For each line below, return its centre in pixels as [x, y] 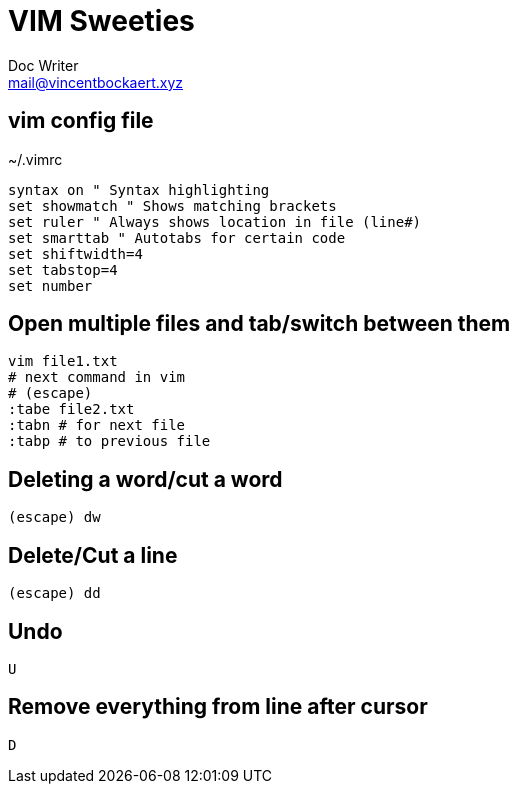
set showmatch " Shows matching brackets [172, 205]
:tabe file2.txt [71, 409]
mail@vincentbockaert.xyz [95, 82]
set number [50, 285]
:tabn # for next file [97, 425]
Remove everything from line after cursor [218, 707]
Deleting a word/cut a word [145, 479]
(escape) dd [54, 593]
